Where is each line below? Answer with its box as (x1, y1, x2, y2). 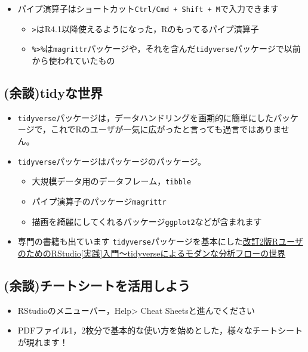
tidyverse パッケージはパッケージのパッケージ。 (17, 155, 206, 167)
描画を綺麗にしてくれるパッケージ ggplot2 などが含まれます (32, 215, 262, 227)
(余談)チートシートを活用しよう (4, 276, 190, 294)
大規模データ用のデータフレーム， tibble (32, 175, 192, 187)
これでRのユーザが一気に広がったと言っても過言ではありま (50, 123, 281, 135)
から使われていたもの (32, 54, 115, 66)
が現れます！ (17, 335, 68, 348)
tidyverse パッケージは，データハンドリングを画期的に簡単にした (17, 111, 273, 123)
